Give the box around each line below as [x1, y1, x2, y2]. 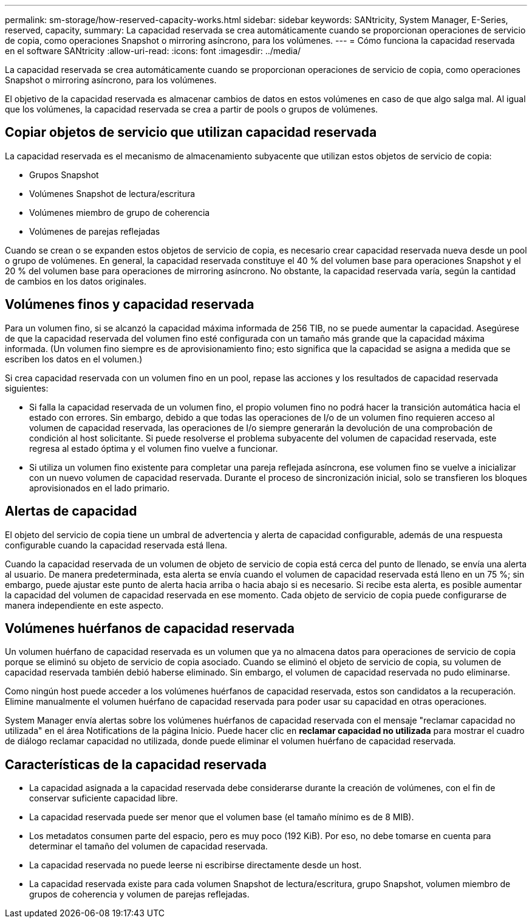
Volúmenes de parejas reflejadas [29, 226, 160, 237]
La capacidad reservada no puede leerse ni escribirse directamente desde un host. [29, 860, 362, 871]
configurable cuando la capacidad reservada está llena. [5, 539, 228, 550]
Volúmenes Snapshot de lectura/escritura [29, 188, 196, 199]
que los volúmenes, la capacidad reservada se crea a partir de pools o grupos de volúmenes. [5, 104, 378, 114]
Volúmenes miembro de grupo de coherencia [29, 207, 210, 218]
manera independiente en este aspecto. [5, 600, 164, 610]
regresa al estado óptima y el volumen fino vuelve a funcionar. [29, 443, 278, 454]
